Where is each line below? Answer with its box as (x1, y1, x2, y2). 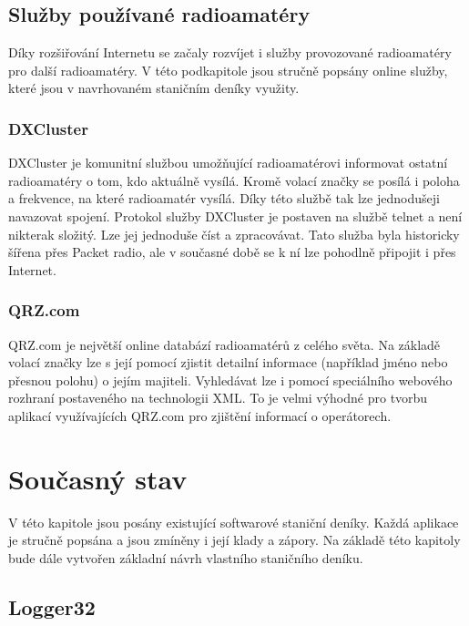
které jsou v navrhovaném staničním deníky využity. (8, 78, 300, 97)
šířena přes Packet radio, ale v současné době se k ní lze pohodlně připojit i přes (8, 242, 456, 262)
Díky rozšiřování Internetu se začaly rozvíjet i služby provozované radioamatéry (8, 43, 452, 62)
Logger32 (8, 592, 96, 621)
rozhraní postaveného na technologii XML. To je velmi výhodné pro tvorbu (8, 388, 428, 407)
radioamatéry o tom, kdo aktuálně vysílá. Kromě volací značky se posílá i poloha (8, 170, 460, 190)
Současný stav (8, 459, 188, 497)
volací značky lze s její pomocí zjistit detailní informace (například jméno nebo (8, 353, 448, 372)
